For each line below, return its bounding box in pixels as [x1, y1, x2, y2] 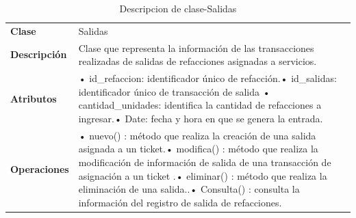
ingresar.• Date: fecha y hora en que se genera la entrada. [78, 111, 323, 125]
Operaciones [10, 161, 69, 176]
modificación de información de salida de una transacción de [78, 154, 331, 169]
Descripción [10, 47, 67, 62]
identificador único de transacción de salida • [78, 84, 270, 98]
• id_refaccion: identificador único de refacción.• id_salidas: [78, 71, 337, 85]
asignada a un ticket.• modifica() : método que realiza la [78, 141, 318, 156]
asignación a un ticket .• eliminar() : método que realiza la [78, 168, 327, 182]
